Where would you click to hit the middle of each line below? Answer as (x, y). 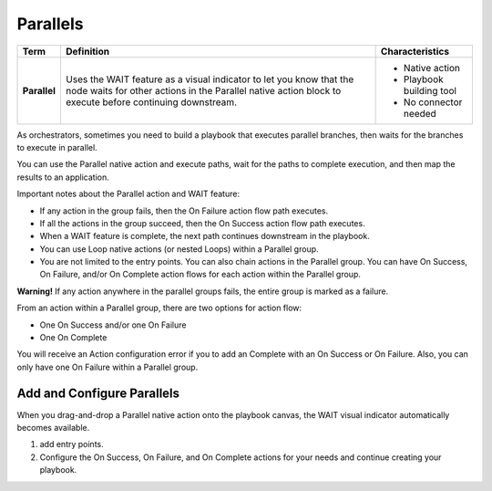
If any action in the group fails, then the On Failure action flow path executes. (184, 211)
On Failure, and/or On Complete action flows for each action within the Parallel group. (200, 275)
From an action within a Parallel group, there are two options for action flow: (159, 308)
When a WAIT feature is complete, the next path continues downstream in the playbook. (205, 236)
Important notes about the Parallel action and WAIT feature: (128, 194)
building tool (430, 90)
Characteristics (415, 51)
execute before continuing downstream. (151, 102)
